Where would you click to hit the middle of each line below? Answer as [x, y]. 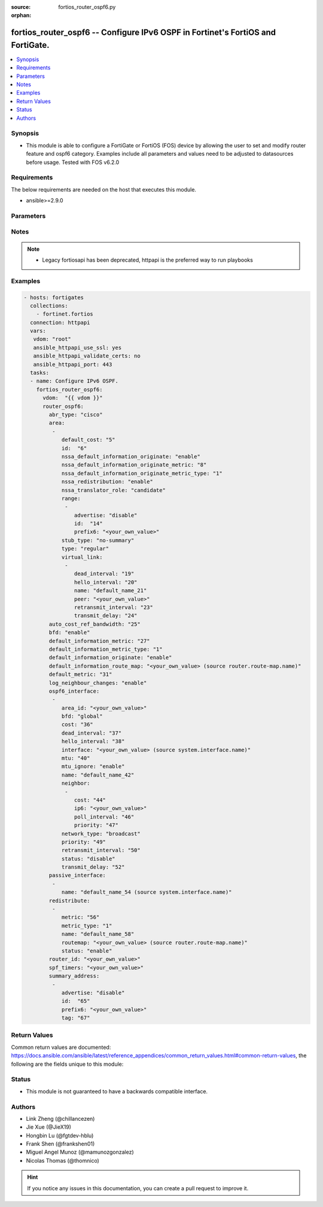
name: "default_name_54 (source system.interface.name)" [147, 892]
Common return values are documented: [61, 1047]
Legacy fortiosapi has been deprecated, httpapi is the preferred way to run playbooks [148, 260]
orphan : [21, 16]
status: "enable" [87, 951]
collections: [49, 306]
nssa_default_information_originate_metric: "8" [134, 465]
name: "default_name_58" [98, 934]
